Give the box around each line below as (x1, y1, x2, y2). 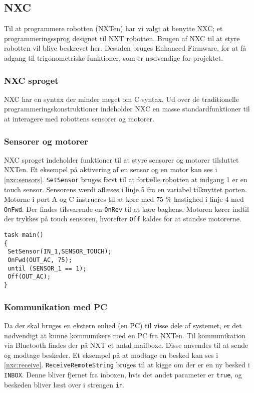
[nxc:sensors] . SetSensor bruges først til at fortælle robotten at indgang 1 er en (4, 174, 247, 184)
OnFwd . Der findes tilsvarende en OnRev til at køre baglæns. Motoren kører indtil (4, 203, 249, 214)
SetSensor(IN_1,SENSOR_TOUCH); (8, 248, 112, 255)
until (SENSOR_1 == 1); (8, 265, 87, 272)
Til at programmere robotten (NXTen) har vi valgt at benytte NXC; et (4, 23, 223, 34)
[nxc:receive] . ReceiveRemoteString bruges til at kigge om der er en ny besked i (4, 359, 250, 370)
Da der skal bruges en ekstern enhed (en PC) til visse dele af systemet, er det (4, 320, 242, 330)
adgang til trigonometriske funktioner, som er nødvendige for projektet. (4, 52, 223, 63)
